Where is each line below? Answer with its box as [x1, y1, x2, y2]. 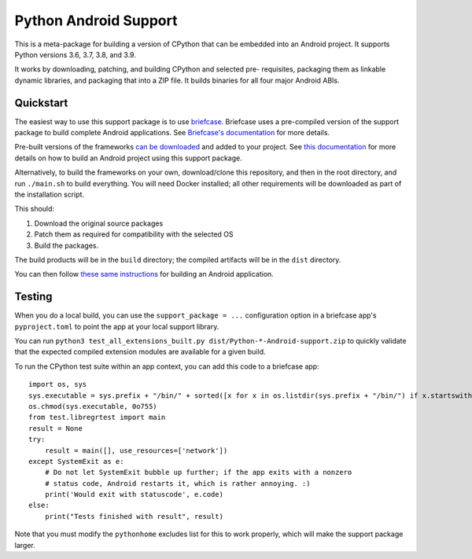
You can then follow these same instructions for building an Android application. [14, 270, 275, 279]
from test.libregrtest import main [28, 413, 166, 422]
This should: [14, 204, 55, 214]
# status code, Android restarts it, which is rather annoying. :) [44, 479, 311, 487]
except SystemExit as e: [28, 457, 124, 465]
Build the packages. [34, 241, 98, 250]
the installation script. [14, 189, 85, 199]
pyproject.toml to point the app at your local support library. [14, 322, 219, 331]
